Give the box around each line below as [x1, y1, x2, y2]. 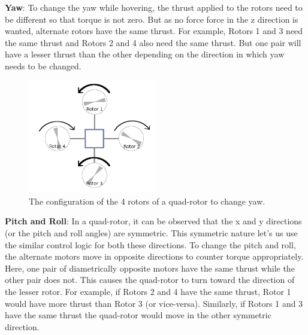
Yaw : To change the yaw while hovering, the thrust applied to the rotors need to [5, 1, 303, 13]
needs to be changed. [5, 59, 81, 72]
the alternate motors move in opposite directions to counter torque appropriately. [5, 250, 304, 263]
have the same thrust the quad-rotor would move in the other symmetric [5, 309, 271, 321]
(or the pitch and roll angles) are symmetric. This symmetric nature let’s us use [5, 227, 298, 239]
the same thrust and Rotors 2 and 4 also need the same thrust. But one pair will [5, 36, 301, 48]
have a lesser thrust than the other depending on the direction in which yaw [5, 48, 285, 60]
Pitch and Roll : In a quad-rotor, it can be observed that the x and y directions [5, 215, 302, 227]
